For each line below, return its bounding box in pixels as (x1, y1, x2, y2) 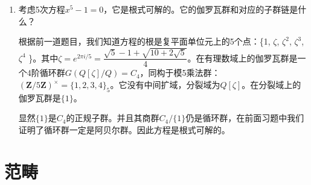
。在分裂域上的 (242, 78, 301, 90)
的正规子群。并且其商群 (66, 111, 159, 124)
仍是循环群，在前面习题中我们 (185, 111, 304, 124)
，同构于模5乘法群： (139, 66, 220, 79)
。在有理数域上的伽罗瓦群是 (187, 51, 298, 64)
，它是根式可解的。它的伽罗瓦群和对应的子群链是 (103, 3, 298, 15)
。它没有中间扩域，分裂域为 (110, 78, 220, 90)
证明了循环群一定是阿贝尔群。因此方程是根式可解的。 (18, 123, 230, 136)
